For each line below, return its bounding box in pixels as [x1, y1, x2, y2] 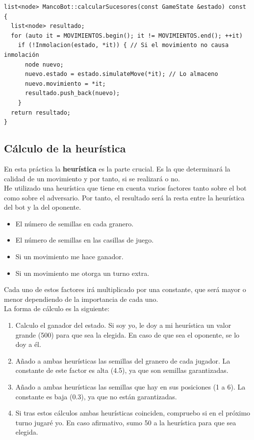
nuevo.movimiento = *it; [25, 80, 106, 87]
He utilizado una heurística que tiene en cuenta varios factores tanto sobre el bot [4, 183, 247, 193]
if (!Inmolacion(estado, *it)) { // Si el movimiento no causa [18, 42, 229, 49]
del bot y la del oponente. [4, 202, 81, 212]
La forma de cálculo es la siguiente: [4, 303, 110, 314]
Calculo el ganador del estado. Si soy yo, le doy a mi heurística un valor [15, 320, 231, 330]
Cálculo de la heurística [4, 141, 126, 156]
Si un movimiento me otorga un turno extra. [15, 268, 150, 278]
